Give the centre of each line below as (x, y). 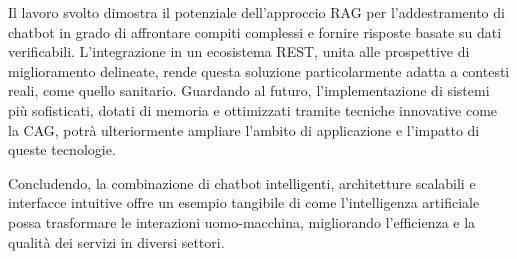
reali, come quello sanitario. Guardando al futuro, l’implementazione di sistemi (249, 90)
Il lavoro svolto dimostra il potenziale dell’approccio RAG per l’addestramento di (256, 12)
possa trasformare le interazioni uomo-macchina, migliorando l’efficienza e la (242, 221)
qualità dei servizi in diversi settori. (116, 241)
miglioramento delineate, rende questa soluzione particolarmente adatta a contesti (259, 70)
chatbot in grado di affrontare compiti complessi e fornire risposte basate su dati (255, 31)
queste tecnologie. (62, 149)
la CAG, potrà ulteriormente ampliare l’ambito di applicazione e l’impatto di (244, 129)
